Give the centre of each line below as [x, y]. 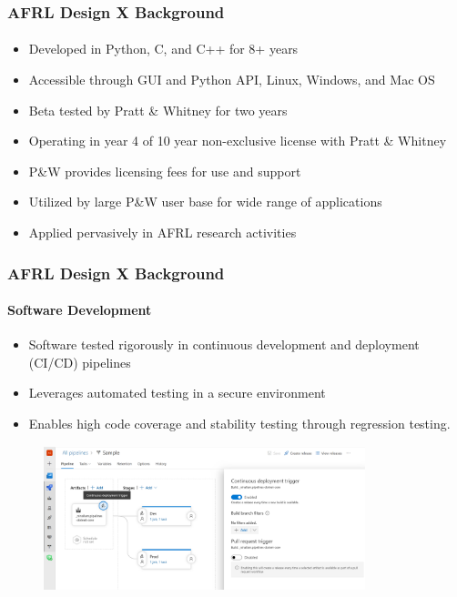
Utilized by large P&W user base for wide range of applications [205, 202]
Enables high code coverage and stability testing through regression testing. [239, 424]
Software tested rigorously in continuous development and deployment [224, 344]
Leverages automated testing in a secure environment [177, 393]
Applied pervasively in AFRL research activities [162, 232]
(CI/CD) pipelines [80, 362]
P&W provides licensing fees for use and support [165, 171]
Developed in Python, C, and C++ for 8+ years [163, 49]
